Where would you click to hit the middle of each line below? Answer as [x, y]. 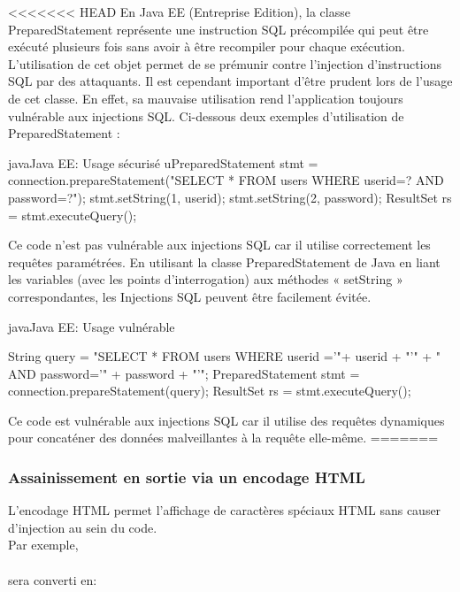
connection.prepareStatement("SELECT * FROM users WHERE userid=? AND [226, 180]
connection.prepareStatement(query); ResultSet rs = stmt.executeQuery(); [210, 391]
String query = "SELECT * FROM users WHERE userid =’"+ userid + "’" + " [225, 356]
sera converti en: [53, 579]
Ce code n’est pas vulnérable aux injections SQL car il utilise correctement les [219, 245]
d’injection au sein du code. [83, 527]
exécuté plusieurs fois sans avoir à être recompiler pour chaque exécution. [207, 46]
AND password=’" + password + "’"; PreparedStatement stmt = [184, 373]
